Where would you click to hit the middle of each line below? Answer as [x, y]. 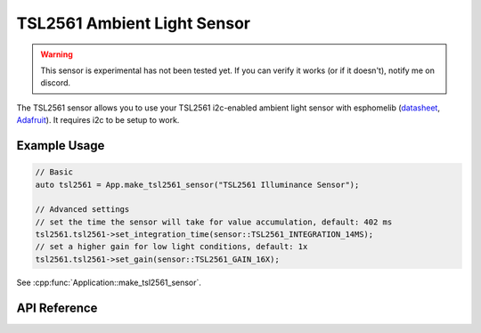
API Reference [57, 308]
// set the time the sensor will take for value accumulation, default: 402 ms [214, 222]
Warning [57, 54]
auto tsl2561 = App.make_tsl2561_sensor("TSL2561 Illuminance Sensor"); [197, 184]
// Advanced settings [82, 210]
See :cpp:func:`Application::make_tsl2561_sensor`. [109, 282]
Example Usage [61, 146]
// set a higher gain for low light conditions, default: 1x [171, 247]
